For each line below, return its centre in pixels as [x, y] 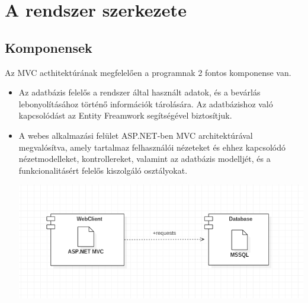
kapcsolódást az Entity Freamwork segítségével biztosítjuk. [125, 115]
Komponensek [49, 47]
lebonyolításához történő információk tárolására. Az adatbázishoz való [146, 103]
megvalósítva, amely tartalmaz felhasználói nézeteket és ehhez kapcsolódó [152, 147]
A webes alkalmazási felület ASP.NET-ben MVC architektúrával [136, 135]
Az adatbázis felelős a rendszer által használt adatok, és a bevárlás [139, 92]
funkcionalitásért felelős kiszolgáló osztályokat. [103, 170]
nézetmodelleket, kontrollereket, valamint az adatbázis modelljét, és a [145, 159]
